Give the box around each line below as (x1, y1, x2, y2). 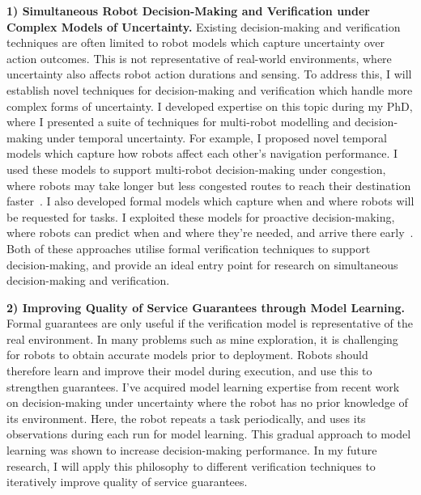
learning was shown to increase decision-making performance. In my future (6, 442, 377, 459)
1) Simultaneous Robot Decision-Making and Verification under (6, 2, 370, 19)
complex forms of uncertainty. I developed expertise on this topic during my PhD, (6, 97, 413, 114)
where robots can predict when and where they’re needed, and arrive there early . (6, 224, 414, 241)
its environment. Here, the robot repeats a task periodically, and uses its (6, 409, 366, 426)
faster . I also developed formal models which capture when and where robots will (6, 192, 415, 209)
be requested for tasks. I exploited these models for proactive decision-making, (6, 208, 395, 225)
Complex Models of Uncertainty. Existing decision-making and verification (6, 18, 401, 35)
